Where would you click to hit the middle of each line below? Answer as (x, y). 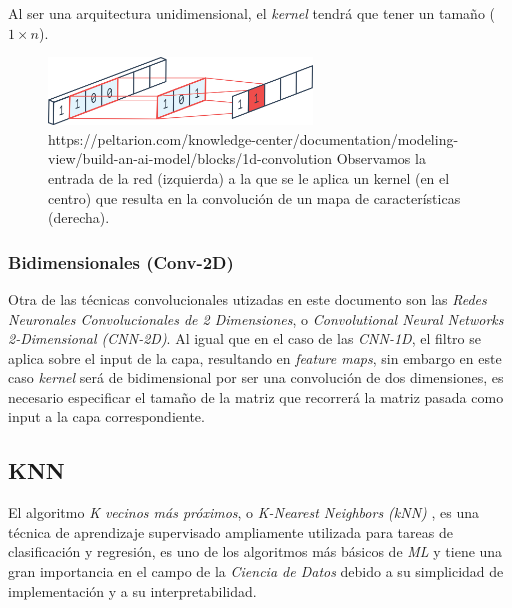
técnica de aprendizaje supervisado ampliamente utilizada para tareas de (230, 531)
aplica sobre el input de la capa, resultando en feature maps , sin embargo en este (255, 357)
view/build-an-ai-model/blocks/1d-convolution (190, 158)
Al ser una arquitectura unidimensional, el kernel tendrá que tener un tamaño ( (252, 13)
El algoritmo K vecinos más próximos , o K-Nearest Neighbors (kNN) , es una (244, 512)
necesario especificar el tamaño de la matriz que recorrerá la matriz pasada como (256, 396)
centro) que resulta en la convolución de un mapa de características (254, 197)
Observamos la (381, 158)
